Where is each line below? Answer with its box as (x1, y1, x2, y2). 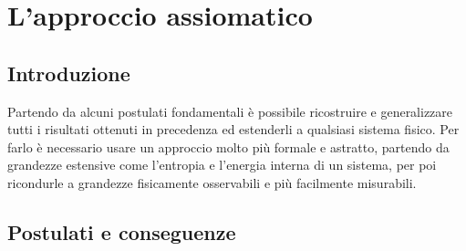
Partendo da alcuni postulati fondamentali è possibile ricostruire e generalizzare (7, 101, 453, 120)
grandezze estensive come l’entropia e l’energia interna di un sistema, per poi (7, 155, 437, 174)
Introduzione (7, 58, 130, 87)
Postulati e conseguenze (7, 217, 236, 246)
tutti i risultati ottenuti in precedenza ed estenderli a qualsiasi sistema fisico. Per (7, 120, 460, 139)
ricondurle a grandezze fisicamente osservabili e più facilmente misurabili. (7, 173, 417, 192)
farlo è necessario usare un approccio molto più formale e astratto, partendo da (7, 137, 450, 156)
